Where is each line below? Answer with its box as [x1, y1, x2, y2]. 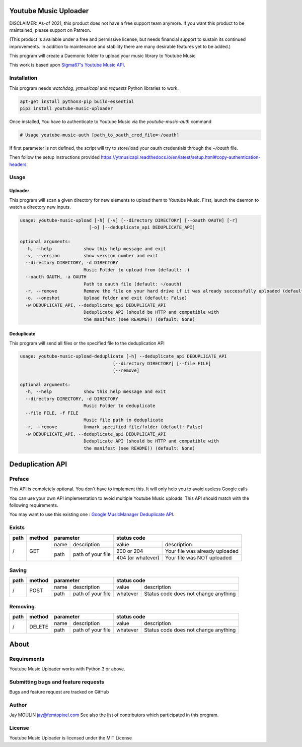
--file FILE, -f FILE [25, 410, 79, 416]
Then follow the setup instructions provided [9, 154, 100, 160]
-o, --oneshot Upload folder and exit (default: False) [25, 295, 187, 301]
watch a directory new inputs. [9, 204, 71, 210]
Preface [9, 475, 29, 482]
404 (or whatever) [116, 554, 160, 561]
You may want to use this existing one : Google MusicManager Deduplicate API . [9, 511, 175, 518]
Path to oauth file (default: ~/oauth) [83, 281, 182, 287]
